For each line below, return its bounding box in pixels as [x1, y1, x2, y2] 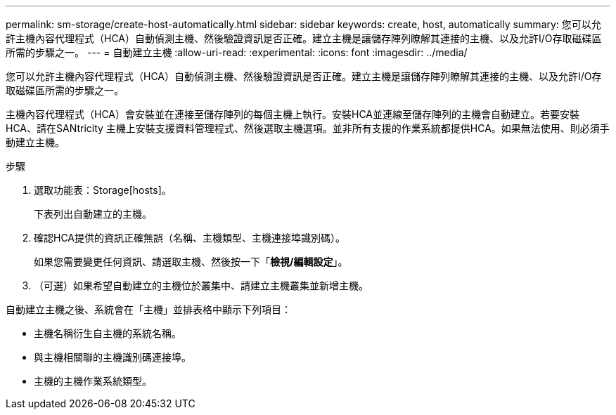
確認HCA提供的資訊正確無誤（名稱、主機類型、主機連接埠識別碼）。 [34, 232, 346, 244]
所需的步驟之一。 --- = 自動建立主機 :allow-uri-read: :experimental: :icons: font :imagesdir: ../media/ [6, 46, 468, 58]
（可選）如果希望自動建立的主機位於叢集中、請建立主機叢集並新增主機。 [34, 279, 368, 291]
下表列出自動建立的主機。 [34, 208, 152, 220]
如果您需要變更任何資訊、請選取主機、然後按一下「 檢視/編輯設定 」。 [34, 256, 348, 268]
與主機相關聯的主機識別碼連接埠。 [34, 351, 191, 363]
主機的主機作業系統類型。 [34, 375, 152, 387]
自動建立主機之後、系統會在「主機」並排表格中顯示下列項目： [6, 303, 291, 315]
